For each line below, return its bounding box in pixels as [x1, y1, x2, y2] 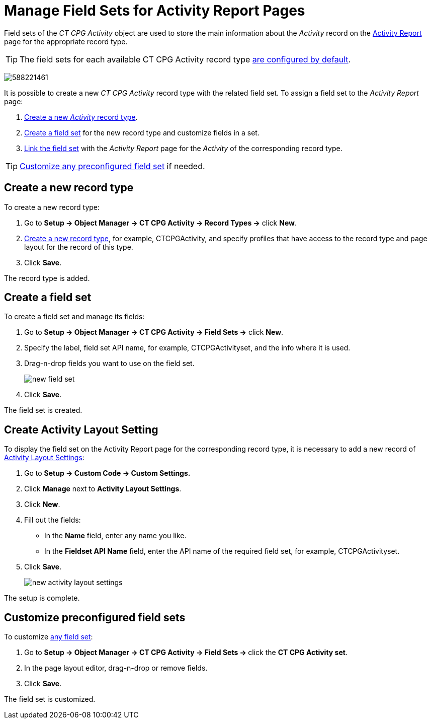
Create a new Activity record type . [24, 112, 138, 121]
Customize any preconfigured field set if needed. [20, 161, 205, 171]
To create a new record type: [4, 202, 100, 211]
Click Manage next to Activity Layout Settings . [24, 484, 182, 493]
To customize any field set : [4, 632, 93, 641]
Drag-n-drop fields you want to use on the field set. [24, 359, 195, 368]
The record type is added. [4, 273, 90, 282]
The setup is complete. [4, 594, 80, 603]
